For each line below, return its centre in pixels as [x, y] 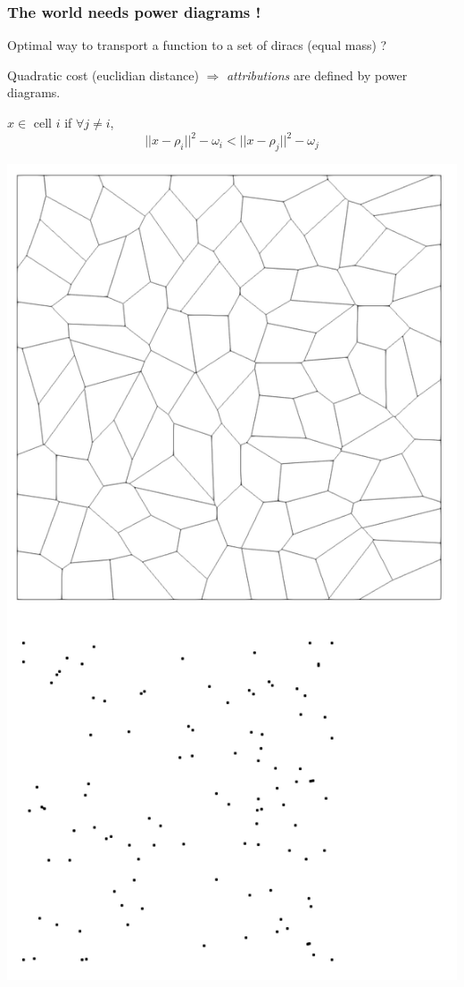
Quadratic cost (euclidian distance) [103, 75]
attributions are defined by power [317, 75]
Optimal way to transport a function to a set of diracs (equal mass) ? [197, 45]
